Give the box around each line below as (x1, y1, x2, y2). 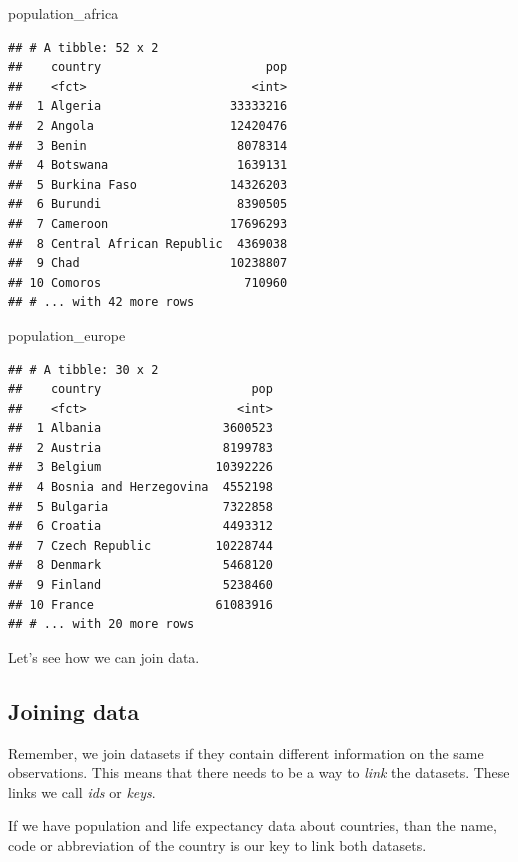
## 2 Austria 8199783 (8, 440, 273, 455)
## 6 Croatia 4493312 (8, 519, 273, 534)
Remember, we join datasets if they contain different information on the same (8, 742, 484, 763)
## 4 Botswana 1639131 (8, 158, 288, 173)
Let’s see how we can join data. (8, 646, 200, 667)
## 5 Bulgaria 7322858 (8, 499, 273, 514)
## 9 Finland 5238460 (8, 578, 273, 593)
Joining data (8, 695, 140, 726)
